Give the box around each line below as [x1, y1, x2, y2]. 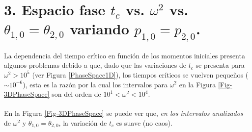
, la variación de [58, 117, 107, 128]
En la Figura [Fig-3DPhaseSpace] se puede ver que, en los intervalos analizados [4, 108, 243, 118]
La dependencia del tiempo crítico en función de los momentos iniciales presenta [4, 50, 245, 60]
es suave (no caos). [116, 117, 172, 128]
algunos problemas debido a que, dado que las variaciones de [4, 60, 186, 70]
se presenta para [196, 60, 245, 70]
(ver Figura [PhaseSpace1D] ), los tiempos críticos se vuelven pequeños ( [32, 69, 249, 79]
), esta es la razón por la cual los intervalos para [23, 79, 168, 89]
